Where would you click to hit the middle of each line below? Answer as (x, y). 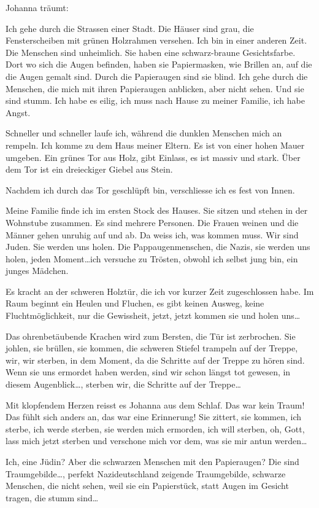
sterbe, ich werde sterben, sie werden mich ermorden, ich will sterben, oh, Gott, (155, 428)
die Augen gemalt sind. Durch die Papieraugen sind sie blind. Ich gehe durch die (157, 76)
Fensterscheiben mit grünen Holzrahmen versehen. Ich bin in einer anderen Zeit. (156, 40)
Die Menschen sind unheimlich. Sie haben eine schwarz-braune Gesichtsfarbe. (151, 52)
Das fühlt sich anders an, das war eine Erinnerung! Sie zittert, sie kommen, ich (154, 417)
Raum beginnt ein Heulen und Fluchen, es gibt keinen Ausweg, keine (135, 303)
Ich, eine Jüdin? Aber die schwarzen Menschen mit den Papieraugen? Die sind (152, 461)
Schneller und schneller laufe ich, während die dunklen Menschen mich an (144, 133)
